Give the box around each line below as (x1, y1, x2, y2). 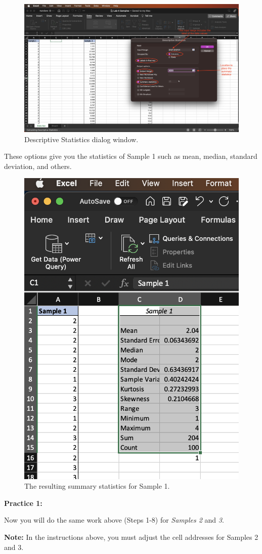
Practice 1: (4, 497, 42, 508)
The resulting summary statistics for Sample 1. (24, 481, 170, 491)
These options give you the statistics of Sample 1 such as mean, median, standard (4, 151, 257, 161)
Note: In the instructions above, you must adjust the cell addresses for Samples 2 (4, 531, 258, 542)
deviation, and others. (4, 160, 72, 171)
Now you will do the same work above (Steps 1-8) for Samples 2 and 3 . (4, 515, 224, 525)
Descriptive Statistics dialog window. (24, 134, 139, 144)
